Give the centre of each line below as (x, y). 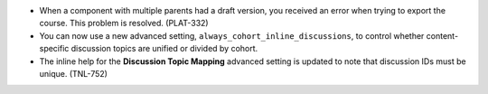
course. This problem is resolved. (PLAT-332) (124, 23)
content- (442, 35)
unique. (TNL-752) (74, 73)
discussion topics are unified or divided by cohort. (164, 49)
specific (54, 49)
